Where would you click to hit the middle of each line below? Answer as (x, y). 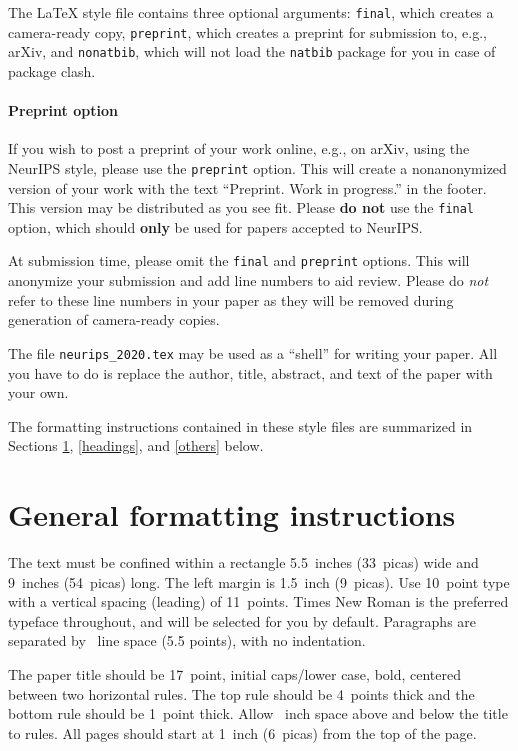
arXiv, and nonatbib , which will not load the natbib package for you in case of (252, 51)
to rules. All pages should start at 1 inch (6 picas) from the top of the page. (242, 732)
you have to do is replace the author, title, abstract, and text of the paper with (250, 372)
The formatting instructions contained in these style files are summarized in (240, 425)
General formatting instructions (232, 514)
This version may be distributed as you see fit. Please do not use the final (241, 207)
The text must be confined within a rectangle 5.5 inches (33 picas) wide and (243, 562)
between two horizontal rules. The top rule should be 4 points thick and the (241, 693)
